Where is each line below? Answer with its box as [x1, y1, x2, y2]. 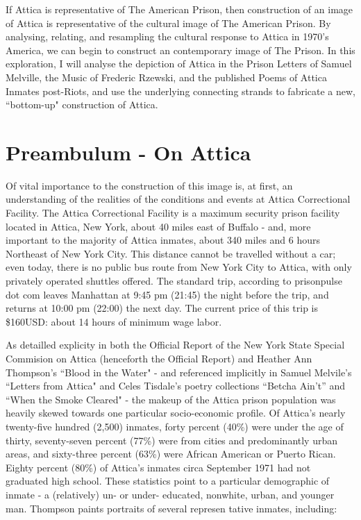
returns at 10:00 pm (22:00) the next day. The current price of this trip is [6, 301, 319, 315]
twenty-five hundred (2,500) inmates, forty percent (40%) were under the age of [6, 419, 344, 433]
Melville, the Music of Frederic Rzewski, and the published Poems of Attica [6, 69, 327, 84]
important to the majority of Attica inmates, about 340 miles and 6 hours [6, 233, 321, 247]
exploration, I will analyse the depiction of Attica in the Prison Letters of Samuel [6, 56, 352, 71]
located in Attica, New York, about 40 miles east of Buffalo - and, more [6, 219, 311, 233]
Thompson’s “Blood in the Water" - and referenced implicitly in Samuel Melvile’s [6, 364, 352, 379]
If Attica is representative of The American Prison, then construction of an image [6, 2, 353, 16]
